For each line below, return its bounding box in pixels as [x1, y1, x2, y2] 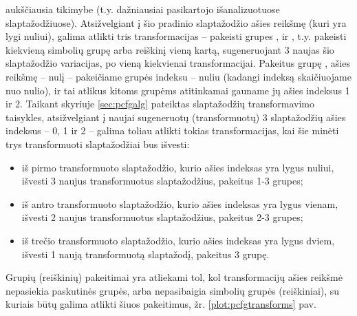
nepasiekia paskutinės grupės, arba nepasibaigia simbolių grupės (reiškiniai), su [6, 283, 340, 297]
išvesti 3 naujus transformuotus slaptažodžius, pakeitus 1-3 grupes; [21, 173, 303, 188]
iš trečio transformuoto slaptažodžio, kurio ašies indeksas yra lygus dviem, [21, 233, 335, 247]
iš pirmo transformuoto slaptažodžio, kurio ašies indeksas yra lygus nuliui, [21, 160, 334, 174]
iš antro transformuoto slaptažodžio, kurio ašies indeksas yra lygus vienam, [21, 196, 338, 211]
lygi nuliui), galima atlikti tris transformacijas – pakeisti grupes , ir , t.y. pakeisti [6, 29, 347, 43]
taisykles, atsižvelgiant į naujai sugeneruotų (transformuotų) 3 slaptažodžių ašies [6, 109, 346, 124]
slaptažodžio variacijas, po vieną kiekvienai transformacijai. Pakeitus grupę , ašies [6, 56, 350, 70]
